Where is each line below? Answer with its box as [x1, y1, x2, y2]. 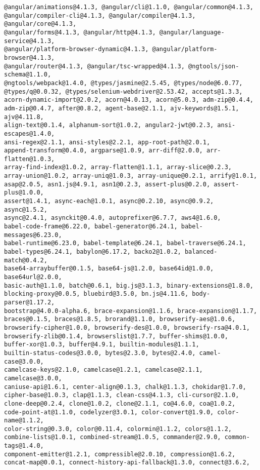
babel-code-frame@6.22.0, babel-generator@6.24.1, [4, 223, 178, 230]
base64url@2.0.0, [4, 273, 62, 281]
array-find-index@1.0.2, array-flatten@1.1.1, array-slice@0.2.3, [4, 164, 232, 171]
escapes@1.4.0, [4, 130, 55, 137]
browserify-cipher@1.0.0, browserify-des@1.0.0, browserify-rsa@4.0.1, [4, 324, 250, 331]
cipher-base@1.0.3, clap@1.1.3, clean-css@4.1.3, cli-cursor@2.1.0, [4, 391, 239, 399]
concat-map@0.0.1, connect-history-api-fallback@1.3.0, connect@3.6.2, [4, 459, 250, 466]
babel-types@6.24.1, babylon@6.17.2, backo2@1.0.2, [4, 248, 181, 256]
